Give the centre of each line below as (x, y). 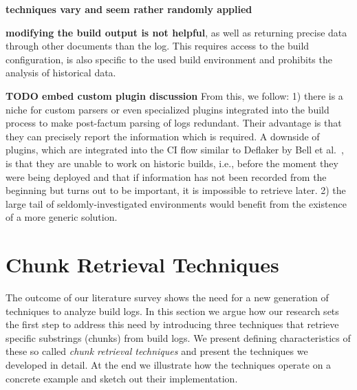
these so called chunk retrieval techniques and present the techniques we (157, 351)
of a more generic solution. (62, 217)
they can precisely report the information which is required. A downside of (163, 136)
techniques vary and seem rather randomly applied (129, 9)
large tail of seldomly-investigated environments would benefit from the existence (176, 203)
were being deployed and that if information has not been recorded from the (166, 176)
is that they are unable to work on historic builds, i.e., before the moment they (172, 163)
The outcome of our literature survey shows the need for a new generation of (167, 297)
